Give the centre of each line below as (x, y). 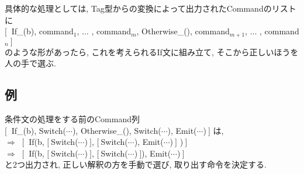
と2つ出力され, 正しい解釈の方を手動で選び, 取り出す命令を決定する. (136, 164)
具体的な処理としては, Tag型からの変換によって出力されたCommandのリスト (151, 8)
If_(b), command (42, 31)
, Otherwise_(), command (183, 31)
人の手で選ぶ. (30, 63)
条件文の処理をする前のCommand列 (72, 119)
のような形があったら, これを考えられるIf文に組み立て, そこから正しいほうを (152, 52)
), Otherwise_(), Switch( (117, 130)
